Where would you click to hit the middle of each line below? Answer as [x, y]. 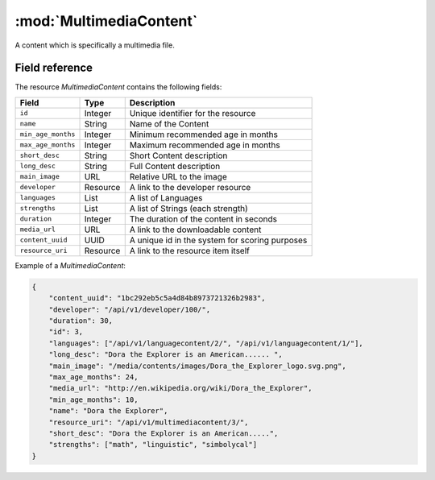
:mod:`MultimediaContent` [106, 21]
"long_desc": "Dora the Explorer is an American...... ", [166, 355]
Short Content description [178, 155]
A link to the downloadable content [195, 230]
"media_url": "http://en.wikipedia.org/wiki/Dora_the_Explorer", [180, 388]
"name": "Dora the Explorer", [108, 411]
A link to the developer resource [190, 187]
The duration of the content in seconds [203, 219]
